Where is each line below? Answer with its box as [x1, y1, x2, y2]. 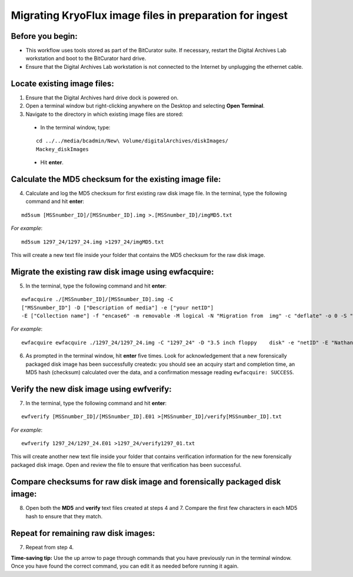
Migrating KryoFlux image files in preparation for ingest [11, 9, 288, 22]
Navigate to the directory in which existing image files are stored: [25, 111, 184, 118]
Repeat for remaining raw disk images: [11, 528, 155, 538]
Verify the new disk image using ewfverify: [11, 384, 172, 394]
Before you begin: [11, 31, 78, 41]
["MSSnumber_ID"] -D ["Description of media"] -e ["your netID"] [21, 304, 214, 311]
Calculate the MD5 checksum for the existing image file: [11, 174, 221, 184]
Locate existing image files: [11, 78, 114, 88]
